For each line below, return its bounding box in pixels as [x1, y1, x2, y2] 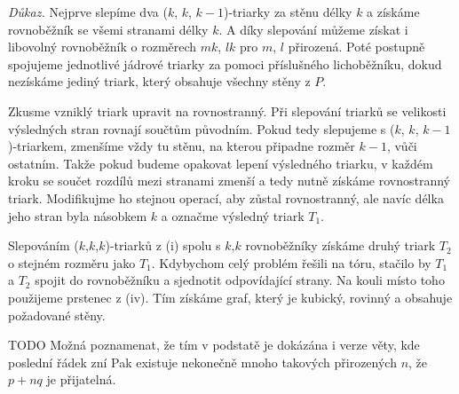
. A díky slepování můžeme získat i [218, 20, 408, 38]
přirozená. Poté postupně [288, 37, 425, 56]
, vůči [386, 137, 417, 155]
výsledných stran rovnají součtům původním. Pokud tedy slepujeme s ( [8, 119, 395, 138]
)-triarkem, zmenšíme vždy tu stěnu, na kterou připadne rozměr [8, 137, 355, 155]
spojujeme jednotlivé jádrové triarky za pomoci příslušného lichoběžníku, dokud [8, 54, 442, 73]
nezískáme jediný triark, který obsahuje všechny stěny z [8, 72, 311, 91]
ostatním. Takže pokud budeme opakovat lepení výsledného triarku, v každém [8, 154, 433, 172]
